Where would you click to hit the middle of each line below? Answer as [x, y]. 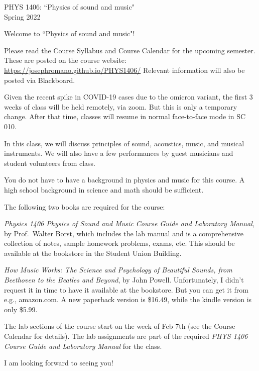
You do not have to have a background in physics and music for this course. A [124, 180]
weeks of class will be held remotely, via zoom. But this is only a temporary [121, 106]
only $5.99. [21, 309]
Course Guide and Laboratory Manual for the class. [83, 346]
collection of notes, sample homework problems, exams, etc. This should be [119, 243]
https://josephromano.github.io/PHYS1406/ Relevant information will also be [124, 70]
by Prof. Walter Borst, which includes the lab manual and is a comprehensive [124, 233]
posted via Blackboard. [40, 80]
